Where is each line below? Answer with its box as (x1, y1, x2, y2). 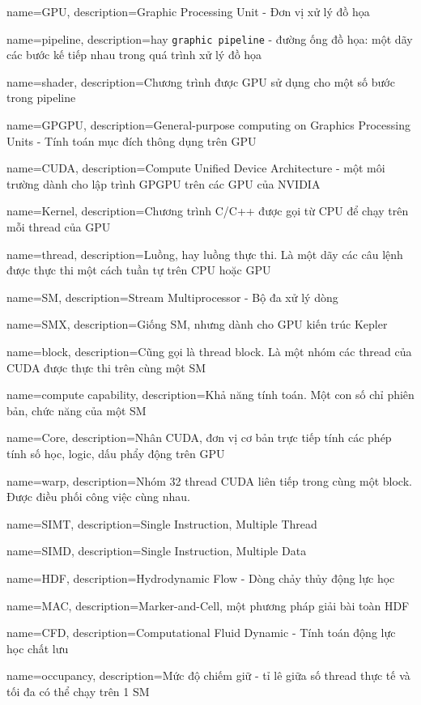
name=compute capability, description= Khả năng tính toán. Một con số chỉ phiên (6, 386, 415, 403)
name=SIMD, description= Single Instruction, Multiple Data (6, 542, 307, 559)
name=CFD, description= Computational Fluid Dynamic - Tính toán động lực (6, 624, 396, 641)
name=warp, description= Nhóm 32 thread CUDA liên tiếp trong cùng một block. (6, 472, 412, 489)
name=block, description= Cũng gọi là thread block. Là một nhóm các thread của (6, 342, 412, 359)
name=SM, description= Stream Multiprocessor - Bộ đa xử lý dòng (6, 288, 338, 305)
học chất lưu (6, 639, 69, 656)
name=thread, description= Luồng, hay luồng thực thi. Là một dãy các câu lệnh (6, 245, 403, 262)
